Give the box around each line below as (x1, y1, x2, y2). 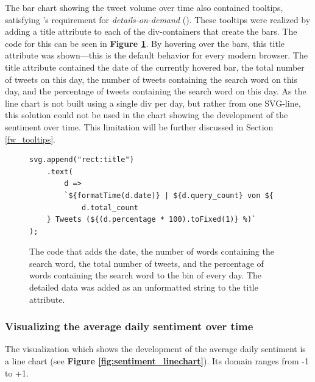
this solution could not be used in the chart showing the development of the (5, 108, 288, 121)
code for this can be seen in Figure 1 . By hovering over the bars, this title (5, 37, 285, 49)
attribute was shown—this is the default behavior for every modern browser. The (5, 49, 308, 62)
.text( (46, 167, 73, 176)
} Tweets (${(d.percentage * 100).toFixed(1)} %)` (46, 215, 257, 224)
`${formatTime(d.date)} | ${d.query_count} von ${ (64, 191, 274, 200)
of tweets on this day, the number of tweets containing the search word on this (5, 73, 297, 85)
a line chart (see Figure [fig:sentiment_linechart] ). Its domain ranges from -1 (5, 355, 309, 367)
